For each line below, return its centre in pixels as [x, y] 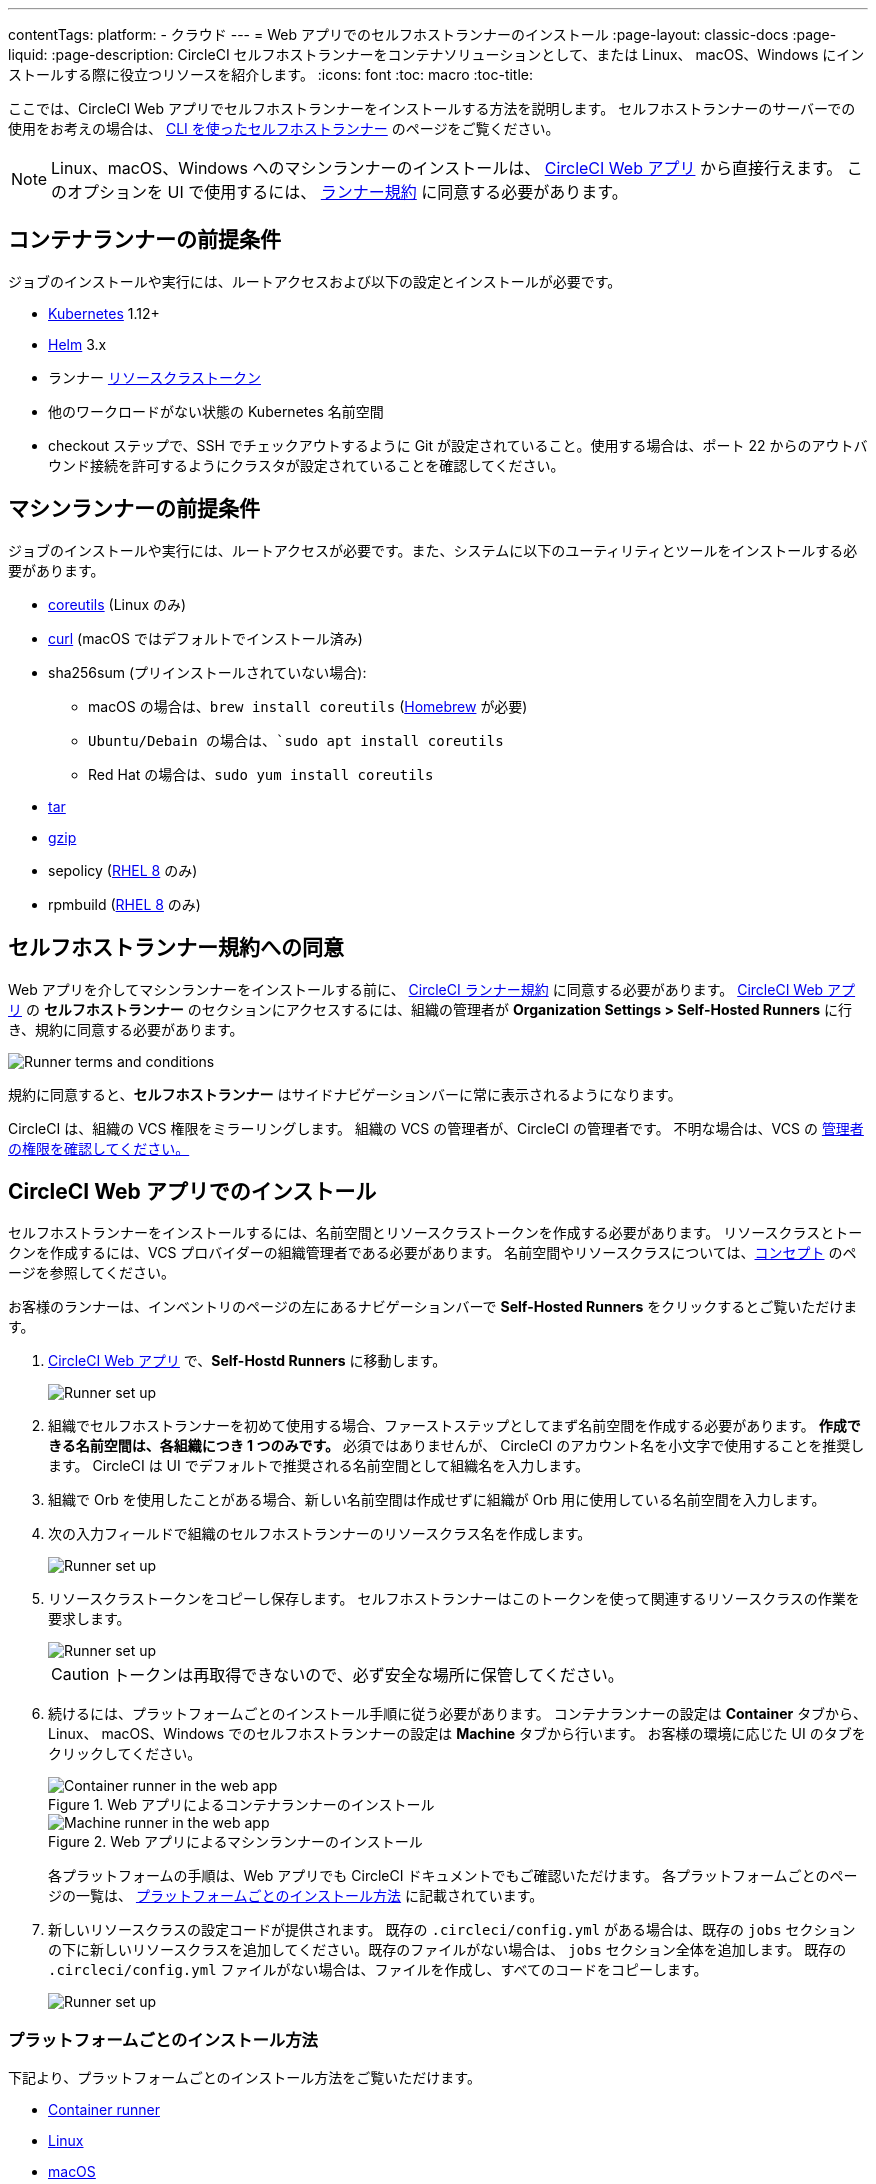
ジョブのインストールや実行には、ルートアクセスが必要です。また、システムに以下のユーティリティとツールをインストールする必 [433, 550]
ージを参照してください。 [91, 1273]
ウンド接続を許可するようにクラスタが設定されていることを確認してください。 [306, 465]
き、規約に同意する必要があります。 [126, 1029]
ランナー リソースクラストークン [154, 377]
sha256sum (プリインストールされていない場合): [207, 672]
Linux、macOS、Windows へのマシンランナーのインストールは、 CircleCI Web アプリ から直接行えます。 [447, 168]
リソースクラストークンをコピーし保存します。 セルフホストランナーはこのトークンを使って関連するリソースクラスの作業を [454, 1599]
